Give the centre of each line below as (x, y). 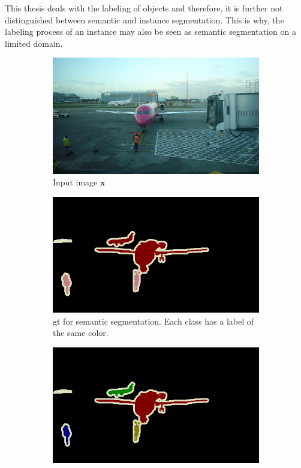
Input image (75, 182)
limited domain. (34, 43)
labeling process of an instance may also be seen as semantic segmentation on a (150, 31)
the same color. (81, 333)
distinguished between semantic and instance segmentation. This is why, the (145, 19)
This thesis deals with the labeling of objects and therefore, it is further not (144, 8)
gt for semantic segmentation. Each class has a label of (153, 321)
